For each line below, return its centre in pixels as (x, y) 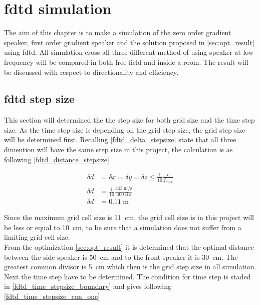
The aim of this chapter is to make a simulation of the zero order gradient (118, 32)
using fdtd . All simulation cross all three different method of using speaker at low (129, 52)
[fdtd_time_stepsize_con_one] (52, 296)
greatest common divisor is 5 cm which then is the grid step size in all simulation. (130, 267)
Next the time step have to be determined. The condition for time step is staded (127, 276)
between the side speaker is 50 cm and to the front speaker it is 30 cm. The (121, 257)
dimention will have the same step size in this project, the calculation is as (118, 149)
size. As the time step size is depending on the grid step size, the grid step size (125, 129)
